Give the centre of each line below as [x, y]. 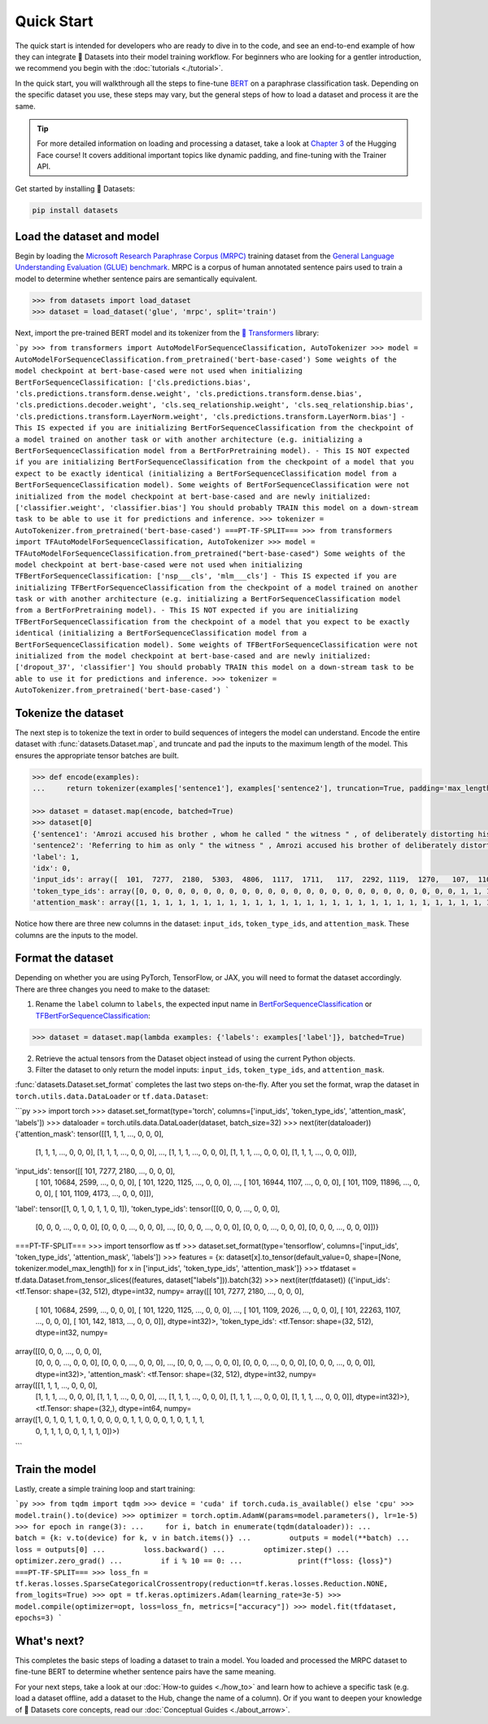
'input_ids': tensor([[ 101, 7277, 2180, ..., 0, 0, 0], [95, 1171]
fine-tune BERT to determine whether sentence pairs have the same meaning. [146, 1672]
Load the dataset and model [87, 236]
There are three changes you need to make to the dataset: [113, 989]
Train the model [56, 1469]
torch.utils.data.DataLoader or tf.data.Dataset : [112, 1096]
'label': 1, [56, 857]
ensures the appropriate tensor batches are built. [97, 755]
